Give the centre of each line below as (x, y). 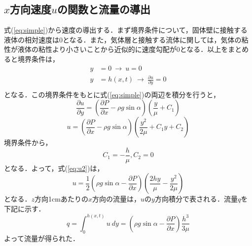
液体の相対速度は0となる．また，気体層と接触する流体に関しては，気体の (123, 39)
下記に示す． (25, 208)
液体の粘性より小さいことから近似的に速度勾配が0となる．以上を (123, 49)
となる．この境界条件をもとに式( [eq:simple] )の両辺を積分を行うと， (112, 94)
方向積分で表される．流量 (196, 199)
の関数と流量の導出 (104, 9)
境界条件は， (38, 59)
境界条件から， (28, 143)
